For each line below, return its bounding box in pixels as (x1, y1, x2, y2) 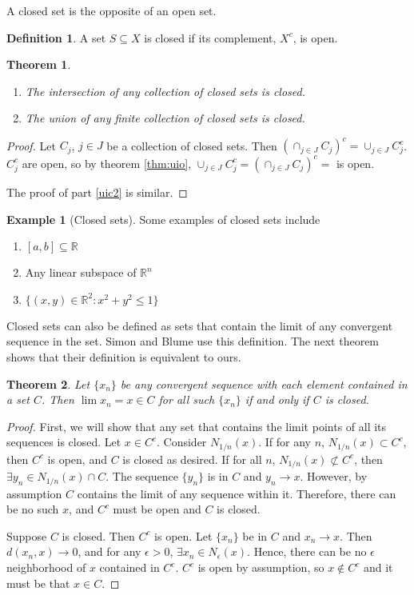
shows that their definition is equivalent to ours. (6, 348, 241, 365)
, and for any (78, 543, 141, 560)
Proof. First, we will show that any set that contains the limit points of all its (6, 417, 387, 434)
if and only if (245, 391, 309, 408)
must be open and (113, 501, 201, 517)
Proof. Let (6, 137, 56, 154)
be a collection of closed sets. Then (106, 137, 277, 154)
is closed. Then (62, 527, 135, 544)
